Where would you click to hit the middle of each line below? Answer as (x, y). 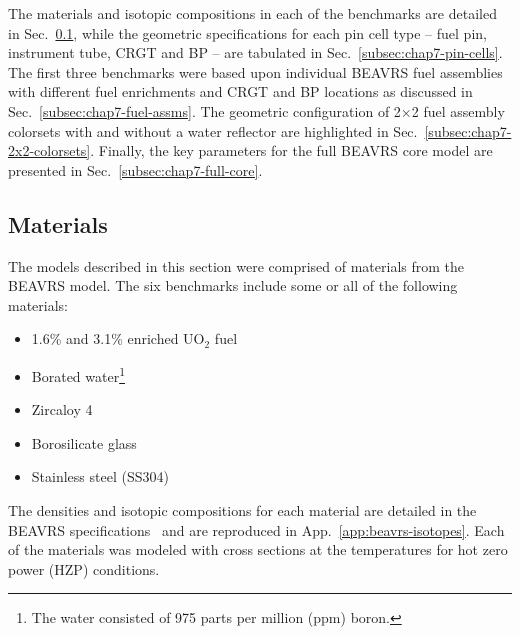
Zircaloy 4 (62, 409)
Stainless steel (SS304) (100, 476)
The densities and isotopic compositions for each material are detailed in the (242, 509)
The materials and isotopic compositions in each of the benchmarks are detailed (252, 13)
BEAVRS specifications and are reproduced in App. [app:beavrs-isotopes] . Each (256, 529)
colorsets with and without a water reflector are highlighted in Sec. (213, 130)
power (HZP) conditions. (84, 568)
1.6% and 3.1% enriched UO (118, 338)
